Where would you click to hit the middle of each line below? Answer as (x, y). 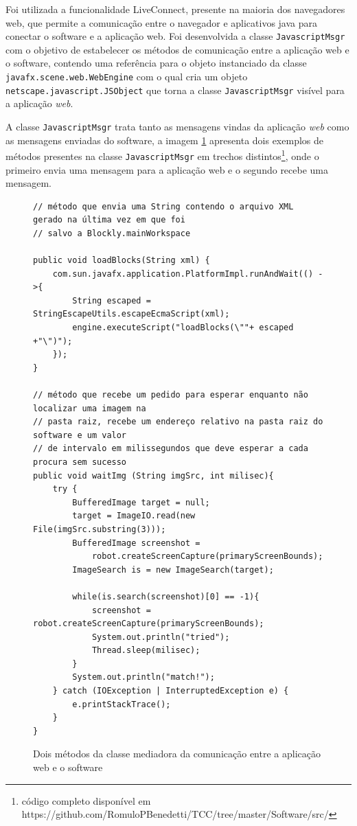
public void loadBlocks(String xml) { (122, 261)
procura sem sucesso (80, 462)
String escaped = (112, 300)
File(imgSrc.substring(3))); (100, 529)
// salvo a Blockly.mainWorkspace (112, 233)
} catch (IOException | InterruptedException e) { (171, 691)
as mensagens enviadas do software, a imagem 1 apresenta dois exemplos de (164, 140)
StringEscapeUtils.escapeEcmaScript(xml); (131, 314)
